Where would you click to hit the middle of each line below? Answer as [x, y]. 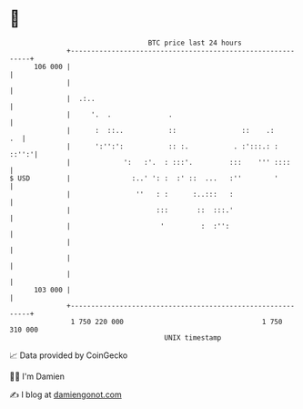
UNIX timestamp [193, 337]
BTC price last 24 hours [195, 43]
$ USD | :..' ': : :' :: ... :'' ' [144, 178]
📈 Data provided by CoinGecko [69, 355]
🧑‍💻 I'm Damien [37, 376]
